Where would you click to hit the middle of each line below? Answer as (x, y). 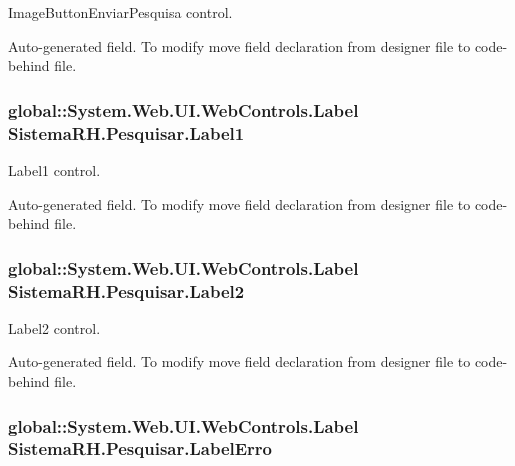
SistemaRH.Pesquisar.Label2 (126, 290)
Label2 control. (54, 327)
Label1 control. (54, 169)
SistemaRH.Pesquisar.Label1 (126, 132)
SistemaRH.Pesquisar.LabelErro (140, 448)
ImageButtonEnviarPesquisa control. (120, 12)
